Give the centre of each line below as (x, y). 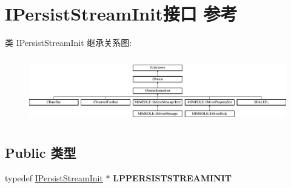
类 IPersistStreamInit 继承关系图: (69, 43)
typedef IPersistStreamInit (54, 177)
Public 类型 (41, 152)
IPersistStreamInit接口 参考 (121, 14)
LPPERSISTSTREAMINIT (172, 177)
